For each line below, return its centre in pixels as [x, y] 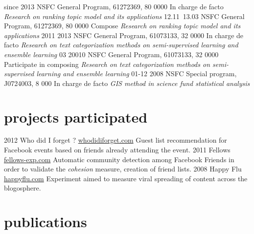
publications [46, 222]
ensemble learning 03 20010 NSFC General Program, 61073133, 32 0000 [111, 54]
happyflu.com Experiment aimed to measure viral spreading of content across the [126, 178]
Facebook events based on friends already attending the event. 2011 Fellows [117, 150]
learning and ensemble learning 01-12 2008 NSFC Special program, [137, 74]
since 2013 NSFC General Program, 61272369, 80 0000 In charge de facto [114, 6]
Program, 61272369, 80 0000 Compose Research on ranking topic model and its [122, 26]
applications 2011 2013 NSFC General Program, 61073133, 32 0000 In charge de [124, 35]
